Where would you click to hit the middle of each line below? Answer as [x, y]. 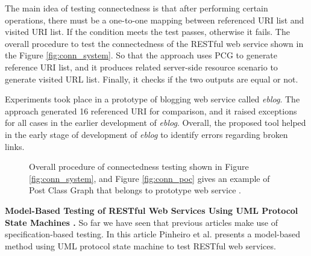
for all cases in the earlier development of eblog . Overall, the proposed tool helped [155, 123]
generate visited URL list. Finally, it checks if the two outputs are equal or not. [152, 79]
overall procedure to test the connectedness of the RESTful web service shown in [154, 43]
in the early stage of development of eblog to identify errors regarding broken [146, 134]
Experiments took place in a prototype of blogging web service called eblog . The [152, 99]
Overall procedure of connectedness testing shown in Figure [139, 167]
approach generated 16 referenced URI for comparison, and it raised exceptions [151, 111]
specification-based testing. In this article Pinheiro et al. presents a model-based [153, 234]
